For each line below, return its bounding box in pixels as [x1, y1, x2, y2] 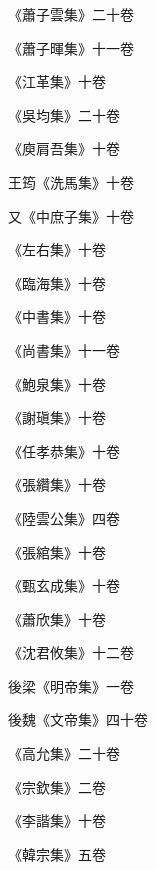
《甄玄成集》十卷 [8, 575, 120, 596]
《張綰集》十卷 [8, 541, 106, 562]
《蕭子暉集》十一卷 [8, 37, 134, 58]
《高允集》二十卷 [8, 743, 120, 764]
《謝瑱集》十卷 [8, 407, 106, 428]
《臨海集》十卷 [8, 272, 106, 293]
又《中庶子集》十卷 [8, 205, 134, 226]
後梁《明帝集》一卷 [8, 675, 134, 696]
